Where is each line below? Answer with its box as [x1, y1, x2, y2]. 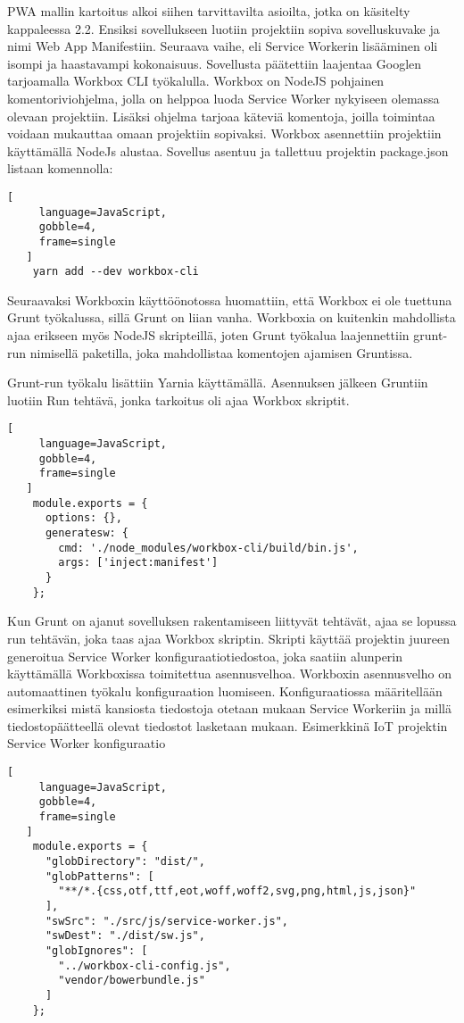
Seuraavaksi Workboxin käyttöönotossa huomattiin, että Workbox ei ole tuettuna [7, 290, 452, 309]
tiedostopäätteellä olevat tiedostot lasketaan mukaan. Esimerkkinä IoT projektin [7, 716, 448, 735]
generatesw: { [45, 527, 129, 540]
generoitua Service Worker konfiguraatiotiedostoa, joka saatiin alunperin [7, 646, 403, 665]
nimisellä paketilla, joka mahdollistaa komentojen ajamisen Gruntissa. [29, 343, 413, 362]
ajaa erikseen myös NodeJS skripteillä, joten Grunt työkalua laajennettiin [7, 326, 410, 345]
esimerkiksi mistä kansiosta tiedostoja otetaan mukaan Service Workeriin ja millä [7, 699, 452, 718]
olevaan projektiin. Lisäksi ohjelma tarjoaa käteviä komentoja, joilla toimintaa [7, 106, 435, 125]
